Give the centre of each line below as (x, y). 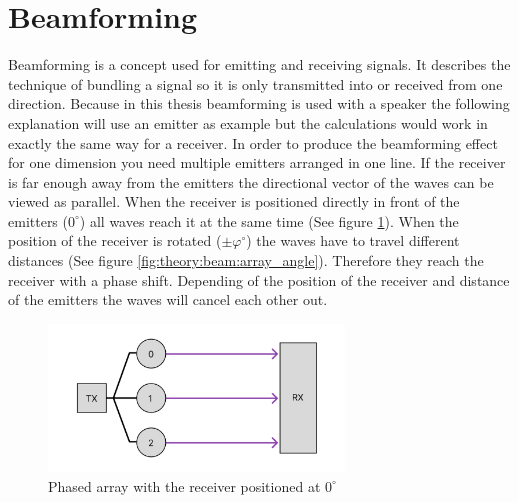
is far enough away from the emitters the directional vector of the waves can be (251, 181)
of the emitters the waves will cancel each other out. (168, 299)
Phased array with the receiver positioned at (184, 485)
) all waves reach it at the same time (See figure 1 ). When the (269, 220)
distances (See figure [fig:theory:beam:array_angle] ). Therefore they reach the (246, 260)
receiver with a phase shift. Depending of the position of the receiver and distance (259, 279)
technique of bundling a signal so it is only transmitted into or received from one (255, 83)
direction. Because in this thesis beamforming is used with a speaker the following (259, 103)
